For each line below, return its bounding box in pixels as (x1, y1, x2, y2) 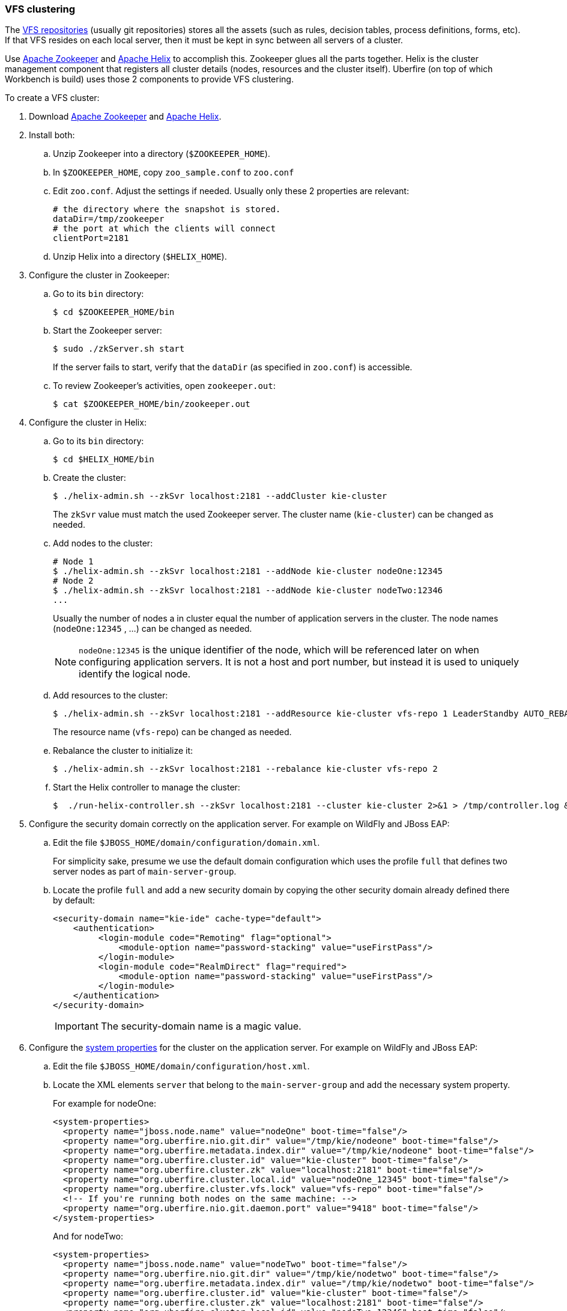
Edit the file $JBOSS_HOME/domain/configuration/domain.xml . (53, 837, 320, 848)
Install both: (29, 130, 75, 141)
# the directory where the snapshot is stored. (53, 204, 281, 215)
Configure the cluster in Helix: (29, 417, 147, 428)
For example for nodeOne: (53, 1098, 156, 1109)
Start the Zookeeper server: (53, 325, 162, 336)
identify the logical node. (79, 668, 191, 680)
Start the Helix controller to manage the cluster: (53, 782, 240, 793)
